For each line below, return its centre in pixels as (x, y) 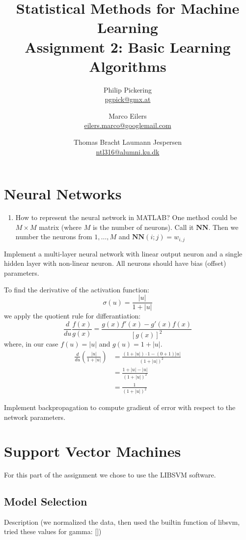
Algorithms (128, 66)
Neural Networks (63, 194)
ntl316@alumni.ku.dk (128, 151)
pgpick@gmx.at (128, 99)
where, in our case (31, 344)
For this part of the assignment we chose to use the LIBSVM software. (110, 474)
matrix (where (60, 227)
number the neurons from (54, 237)
